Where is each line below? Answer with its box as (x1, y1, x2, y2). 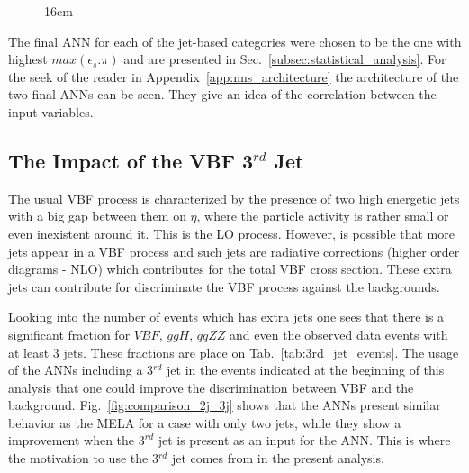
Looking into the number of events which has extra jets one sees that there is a (8, 307, 445, 326)
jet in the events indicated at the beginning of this (167, 360, 445, 379)
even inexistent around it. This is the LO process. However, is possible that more (8, 223, 455, 242)
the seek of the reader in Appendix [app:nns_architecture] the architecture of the (8, 67, 459, 86)
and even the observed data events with (230, 324, 448, 343)
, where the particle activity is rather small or (196, 206, 449, 225)
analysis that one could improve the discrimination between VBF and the (8, 377, 414, 396)
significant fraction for (8, 324, 131, 343)
